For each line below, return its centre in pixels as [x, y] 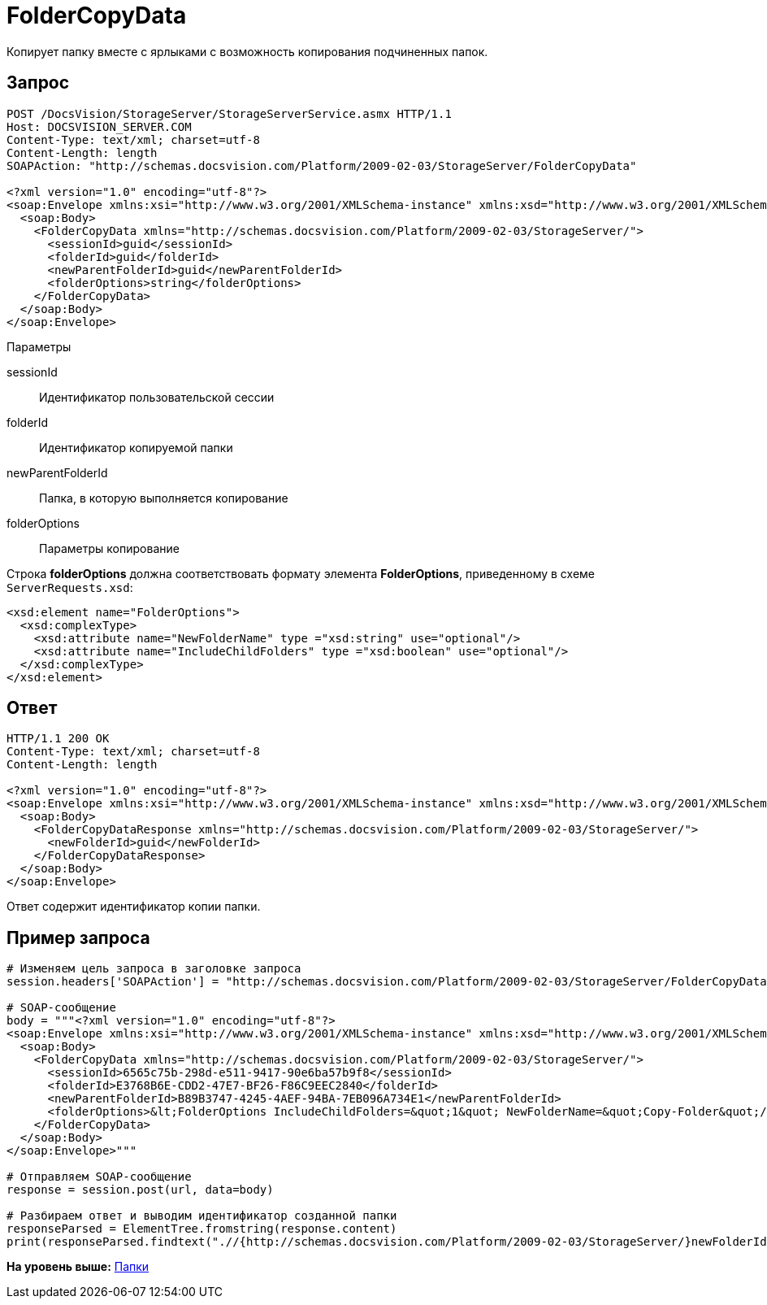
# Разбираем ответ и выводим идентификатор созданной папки [202, 1216]
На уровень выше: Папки [78, 1267]
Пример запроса [78, 937]
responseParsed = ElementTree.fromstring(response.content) [202, 1229]
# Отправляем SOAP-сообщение [99, 1177]
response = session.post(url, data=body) [140, 1190]
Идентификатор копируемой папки [136, 447]
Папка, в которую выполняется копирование [164, 498]
